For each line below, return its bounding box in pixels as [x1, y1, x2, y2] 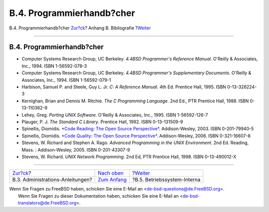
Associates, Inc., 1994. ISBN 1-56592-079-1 [21, 77, 112, 83]
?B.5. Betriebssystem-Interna [132, 176, 201, 183]
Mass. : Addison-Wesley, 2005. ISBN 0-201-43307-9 [21, 147, 131, 153]
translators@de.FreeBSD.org [18, 200, 77, 206]
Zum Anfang [98, 176, 127, 183]
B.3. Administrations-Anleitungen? [12, 176, 92, 183]
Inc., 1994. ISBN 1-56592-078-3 [21, 63, 87, 69]
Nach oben [98, 170, 124, 177]
